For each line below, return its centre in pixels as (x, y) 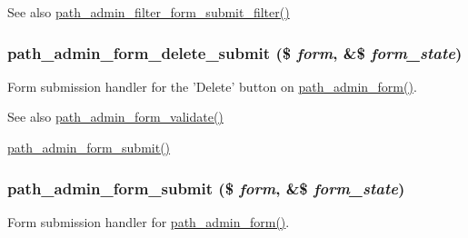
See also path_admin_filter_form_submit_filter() (149, 12)
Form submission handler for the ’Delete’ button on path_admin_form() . (212, 86)
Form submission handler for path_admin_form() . (149, 221)
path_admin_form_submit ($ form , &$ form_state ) (206, 188)
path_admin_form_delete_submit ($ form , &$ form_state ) (235, 52)
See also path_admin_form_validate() (115, 117)
